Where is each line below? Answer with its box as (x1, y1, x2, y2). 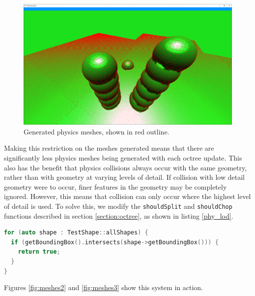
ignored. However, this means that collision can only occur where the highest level (4, 191, 251, 201)
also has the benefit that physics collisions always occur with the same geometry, (4, 162, 247, 172)
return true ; (18, 248, 60, 256)
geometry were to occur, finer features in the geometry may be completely (4, 181, 227, 192)
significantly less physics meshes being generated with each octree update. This (4, 152, 242, 163)
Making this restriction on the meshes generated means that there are (4, 143, 214, 153)
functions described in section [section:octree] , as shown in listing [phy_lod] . (4, 210, 233, 221)
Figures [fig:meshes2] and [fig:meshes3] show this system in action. (4, 282, 203, 293)
